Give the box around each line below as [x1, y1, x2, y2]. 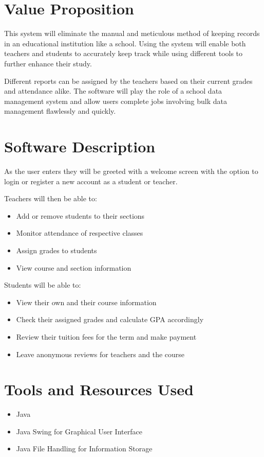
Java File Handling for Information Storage [16, 443, 153, 454]
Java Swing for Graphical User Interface [16, 426, 142, 436]
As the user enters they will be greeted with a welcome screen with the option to [4, 166, 258, 176]
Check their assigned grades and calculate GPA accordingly [16, 314, 204, 325]
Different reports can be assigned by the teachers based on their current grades [4, 75, 253, 86]
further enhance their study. [4, 58, 92, 68]
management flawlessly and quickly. [4, 106, 116, 116]
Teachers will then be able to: [4, 193, 97, 204]
